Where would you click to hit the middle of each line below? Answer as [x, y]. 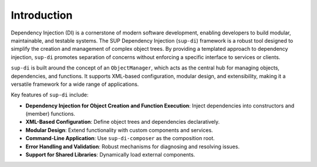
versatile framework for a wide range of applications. [75, 84]
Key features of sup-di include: [50, 95]
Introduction [42, 15]
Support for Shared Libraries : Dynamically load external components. [110, 155]
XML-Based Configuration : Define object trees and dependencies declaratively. [123, 122]
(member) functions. [50, 114]
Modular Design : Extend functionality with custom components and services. [119, 130]
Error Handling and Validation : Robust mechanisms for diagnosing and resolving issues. [133, 147]
